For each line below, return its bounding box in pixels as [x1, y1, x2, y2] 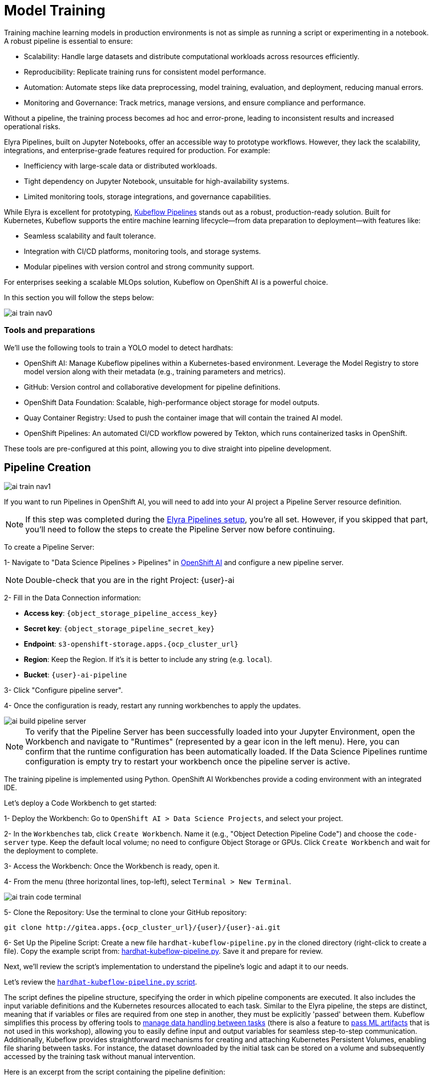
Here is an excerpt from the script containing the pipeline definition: [4, 1068, 225, 1077]
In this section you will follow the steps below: [4, 293, 154, 302]
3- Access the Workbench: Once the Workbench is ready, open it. [4, 862, 220, 871]
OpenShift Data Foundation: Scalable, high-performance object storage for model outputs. [24, 398, 320, 407]
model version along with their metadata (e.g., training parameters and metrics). [24, 367, 286, 376]
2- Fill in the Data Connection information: [4, 593, 141, 602]
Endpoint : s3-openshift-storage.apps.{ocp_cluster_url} [24, 640, 239, 649]
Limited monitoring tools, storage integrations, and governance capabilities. [24, 192, 271, 201]
